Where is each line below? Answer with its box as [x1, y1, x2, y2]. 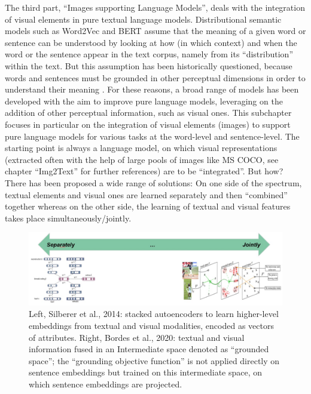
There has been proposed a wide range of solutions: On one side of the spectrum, [5, 176, 302, 189]
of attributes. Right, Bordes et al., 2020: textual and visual [29, 331, 245, 343]
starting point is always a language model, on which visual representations [5, 141, 278, 154]
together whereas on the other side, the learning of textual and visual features [5, 200, 291, 213]
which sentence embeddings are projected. [29, 378, 182, 390]
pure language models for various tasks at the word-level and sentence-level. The [5, 130, 300, 142]
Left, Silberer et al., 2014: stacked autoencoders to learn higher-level [29, 307, 279, 320]
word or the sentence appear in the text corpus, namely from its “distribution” [5, 48, 293, 60]
